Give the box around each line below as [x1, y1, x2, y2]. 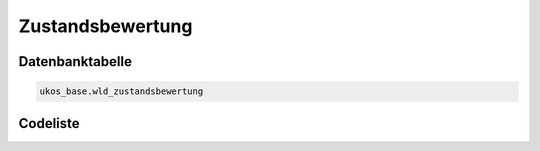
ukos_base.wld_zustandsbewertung [39, 86, 204, 97]
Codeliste [18, 115, 80, 132]
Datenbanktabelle [18, 53, 132, 70]
